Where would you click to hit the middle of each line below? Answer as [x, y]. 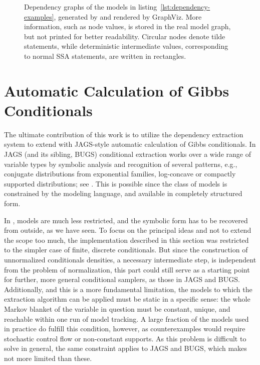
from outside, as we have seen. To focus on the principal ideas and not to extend [128, 230]
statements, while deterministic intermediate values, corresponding [126, 46]
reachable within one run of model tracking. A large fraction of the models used [126, 318]
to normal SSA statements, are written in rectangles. [105, 56]
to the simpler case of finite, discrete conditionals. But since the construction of [126, 250]
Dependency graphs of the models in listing [91, 7]
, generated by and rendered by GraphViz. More [128, 16]
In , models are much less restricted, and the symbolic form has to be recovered [126, 220]
